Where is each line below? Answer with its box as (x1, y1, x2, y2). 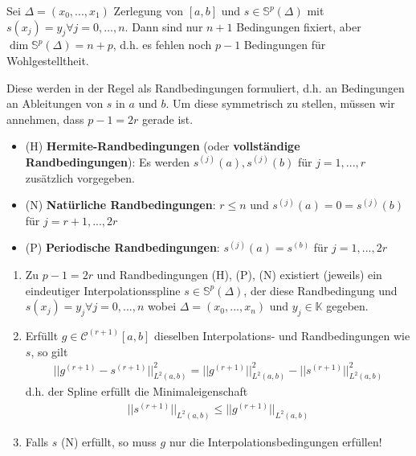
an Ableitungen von (6, 95, 104, 112)
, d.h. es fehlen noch (112, 36, 212, 53)
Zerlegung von (113, 2, 183, 18)
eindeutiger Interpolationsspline (25, 281, 181, 298)
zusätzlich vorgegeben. (25, 169, 136, 186)
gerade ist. (142, 110, 194, 127)
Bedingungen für (243, 36, 326, 53)
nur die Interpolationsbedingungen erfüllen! (169, 433, 382, 450)
